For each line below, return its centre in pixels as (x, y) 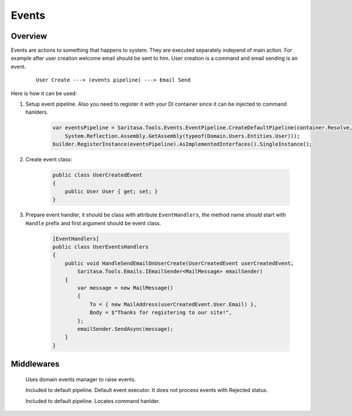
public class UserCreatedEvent (98, 175)
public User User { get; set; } (111, 191)
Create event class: (49, 160)
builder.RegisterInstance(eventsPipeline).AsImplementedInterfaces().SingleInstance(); (182, 144)
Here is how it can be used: (44, 93)
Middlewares (35, 364)
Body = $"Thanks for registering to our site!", (161, 313)
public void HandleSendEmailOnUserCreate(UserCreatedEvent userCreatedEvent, (180, 263)
